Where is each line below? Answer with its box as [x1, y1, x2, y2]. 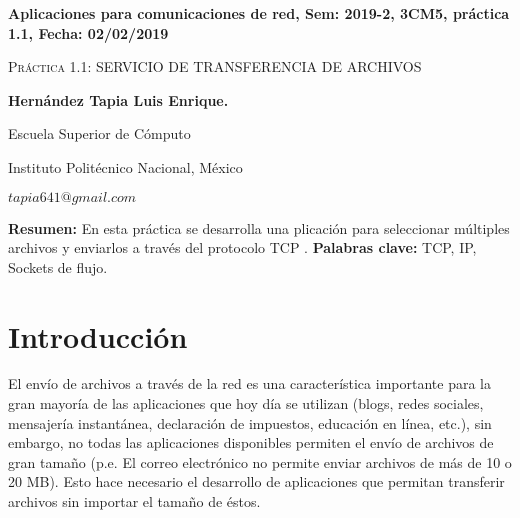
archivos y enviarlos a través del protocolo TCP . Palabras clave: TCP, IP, [8, 237, 477, 258]
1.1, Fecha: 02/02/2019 [8, 22, 169, 43]
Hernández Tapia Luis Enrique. [8, 89, 229, 110]
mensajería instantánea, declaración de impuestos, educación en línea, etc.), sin [8, 412, 492, 433]
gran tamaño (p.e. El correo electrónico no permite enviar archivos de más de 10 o [8, 451, 512, 472]
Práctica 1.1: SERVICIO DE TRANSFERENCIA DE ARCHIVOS [8, 56, 422, 77]
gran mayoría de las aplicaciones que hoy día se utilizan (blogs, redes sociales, [8, 393, 484, 414]
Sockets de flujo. [8, 256, 108, 277]
